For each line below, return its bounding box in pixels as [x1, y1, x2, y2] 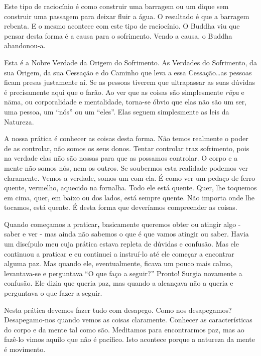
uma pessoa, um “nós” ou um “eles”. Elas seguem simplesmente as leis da [4, 106, 229, 116]
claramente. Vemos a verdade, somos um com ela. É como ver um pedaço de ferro [4, 172, 255, 183]
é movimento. [4, 344, 46, 354]
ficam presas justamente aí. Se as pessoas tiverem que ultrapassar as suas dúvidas [4, 77, 255, 87]
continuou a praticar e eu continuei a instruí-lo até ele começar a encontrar [4, 248, 234, 259]
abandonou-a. [4, 40, 46, 51]
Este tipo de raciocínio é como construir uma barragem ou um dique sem [4, 1, 229, 11]
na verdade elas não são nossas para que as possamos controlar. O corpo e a [4, 153, 238, 163]
